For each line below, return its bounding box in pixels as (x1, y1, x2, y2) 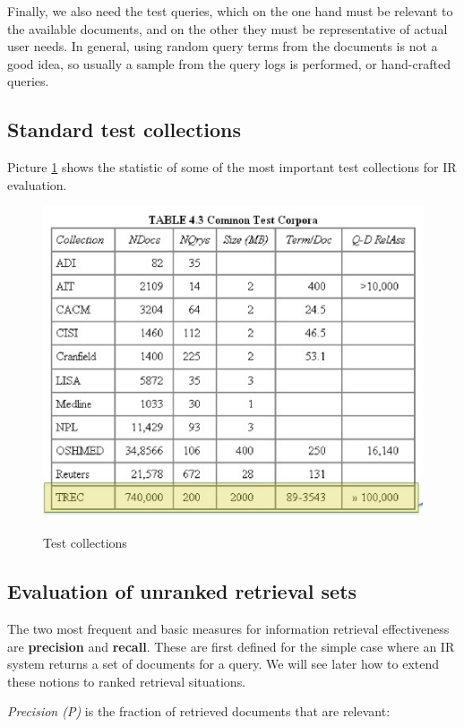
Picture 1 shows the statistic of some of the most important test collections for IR (7, 158, 457, 177)
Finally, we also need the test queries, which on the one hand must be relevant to (7, 2, 453, 20)
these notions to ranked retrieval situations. (7, 671, 246, 690)
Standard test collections (7, 116, 242, 143)
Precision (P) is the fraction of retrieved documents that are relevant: (7, 702, 391, 721)
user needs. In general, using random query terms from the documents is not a (7, 37, 438, 56)
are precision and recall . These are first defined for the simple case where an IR (7, 636, 455, 655)
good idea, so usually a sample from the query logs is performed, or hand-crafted (7, 54, 451, 73)
